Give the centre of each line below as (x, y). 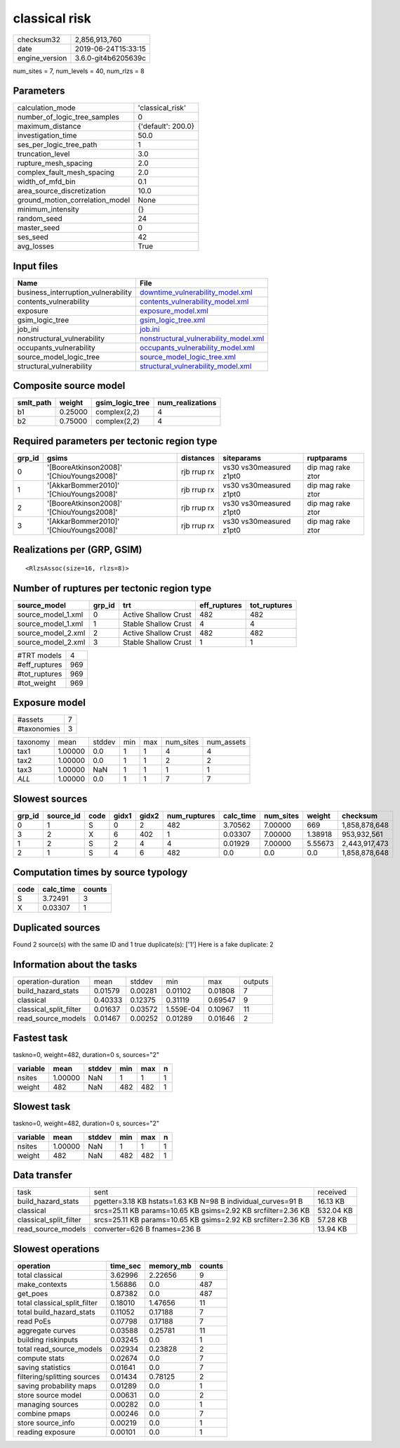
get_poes (33, 1293)
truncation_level (44, 154)
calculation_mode (47, 108)
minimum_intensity (48, 210)
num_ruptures (191, 816)
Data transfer (43, 1175)
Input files (36, 266)
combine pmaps (44, 1414)
